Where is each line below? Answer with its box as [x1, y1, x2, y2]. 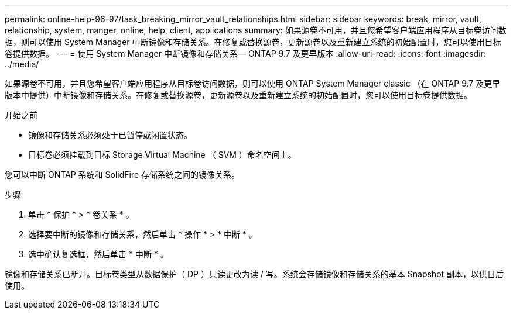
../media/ [5, 59, 39, 69]
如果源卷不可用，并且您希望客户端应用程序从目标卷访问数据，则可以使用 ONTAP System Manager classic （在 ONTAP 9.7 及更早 [5, 78, 501, 88]
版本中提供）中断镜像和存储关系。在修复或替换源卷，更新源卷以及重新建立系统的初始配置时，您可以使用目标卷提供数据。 [5, 90, 472, 100]
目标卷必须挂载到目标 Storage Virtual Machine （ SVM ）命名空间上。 [28, 150, 296, 160]
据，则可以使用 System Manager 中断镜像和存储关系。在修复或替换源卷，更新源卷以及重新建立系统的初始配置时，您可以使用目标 [5, 37, 501, 47]
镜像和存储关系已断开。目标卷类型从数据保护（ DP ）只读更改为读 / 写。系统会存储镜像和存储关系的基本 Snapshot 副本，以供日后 [5, 269, 504, 279]
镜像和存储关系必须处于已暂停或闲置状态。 [28, 130, 192, 140]
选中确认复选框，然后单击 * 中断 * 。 [28, 249, 169, 259]
